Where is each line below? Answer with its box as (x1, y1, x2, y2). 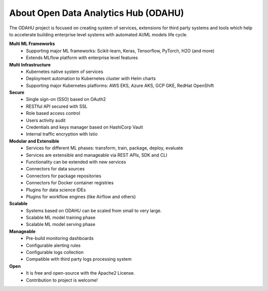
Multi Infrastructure (9, 62, 51, 68)
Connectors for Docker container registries (26, 180, 114, 186)
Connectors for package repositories (26, 173, 102, 179)
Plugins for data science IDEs (26, 187, 86, 193)
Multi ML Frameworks (9, 41, 55, 47)
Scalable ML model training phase (26, 215, 96, 220)
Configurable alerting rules (26, 242, 81, 248)
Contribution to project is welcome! (26, 277, 98, 283)
